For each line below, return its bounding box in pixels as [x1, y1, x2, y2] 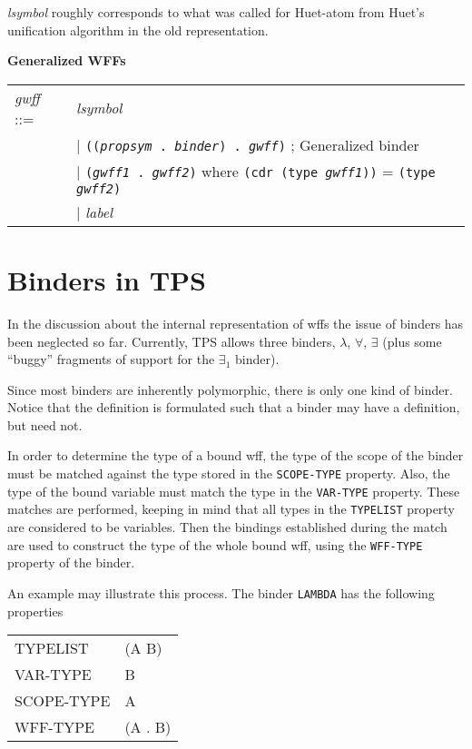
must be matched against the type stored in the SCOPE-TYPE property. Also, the [7, 464, 450, 483]
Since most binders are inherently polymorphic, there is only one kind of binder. [7, 379, 453, 399]
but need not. [7, 415, 83, 434]
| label [76, 201, 113, 222]
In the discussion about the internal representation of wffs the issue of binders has [7, 313, 464, 332]
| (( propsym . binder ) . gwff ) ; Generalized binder [76, 133, 419, 155]
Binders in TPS [7, 261, 206, 298]
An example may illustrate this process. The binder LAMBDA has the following [7, 583, 435, 602]
